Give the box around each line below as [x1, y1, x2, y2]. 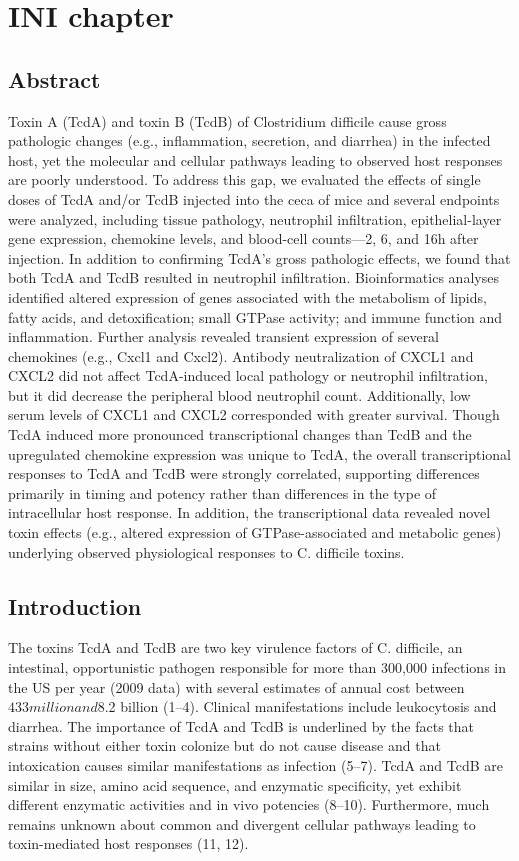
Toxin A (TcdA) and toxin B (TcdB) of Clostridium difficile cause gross [8, 110, 447, 131]
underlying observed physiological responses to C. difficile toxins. [8, 541, 405, 562]
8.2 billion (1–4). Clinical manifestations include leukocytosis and [97, 696, 497, 717]
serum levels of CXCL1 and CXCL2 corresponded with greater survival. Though [8, 404, 500, 425]
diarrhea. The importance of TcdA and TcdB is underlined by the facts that [8, 715, 475, 736]
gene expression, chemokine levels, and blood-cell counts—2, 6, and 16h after [8, 228, 479, 249]
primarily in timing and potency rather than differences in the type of [8, 482, 437, 503]
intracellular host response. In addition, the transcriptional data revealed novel [8, 502, 491, 523]
